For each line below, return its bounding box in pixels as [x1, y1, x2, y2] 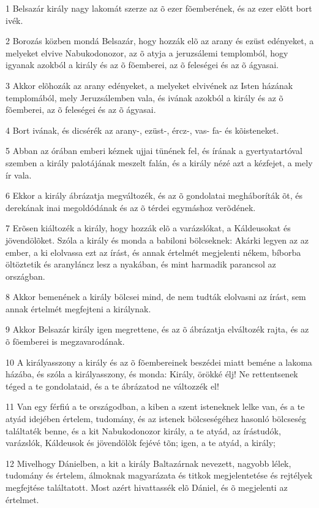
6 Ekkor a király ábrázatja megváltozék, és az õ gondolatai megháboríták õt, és [6, 189, 303, 202]
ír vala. [6, 168, 32, 181]
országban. [6, 269, 45, 282]
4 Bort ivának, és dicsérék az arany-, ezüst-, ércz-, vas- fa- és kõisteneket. [6, 123, 279, 136]
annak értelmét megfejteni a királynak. [6, 302, 151, 315]
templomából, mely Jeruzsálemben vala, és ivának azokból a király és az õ [6, 91, 283, 104]
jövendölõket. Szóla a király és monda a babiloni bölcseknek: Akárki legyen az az [6, 233, 309, 246]
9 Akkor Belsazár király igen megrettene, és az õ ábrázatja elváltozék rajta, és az [6, 323, 309, 336]
